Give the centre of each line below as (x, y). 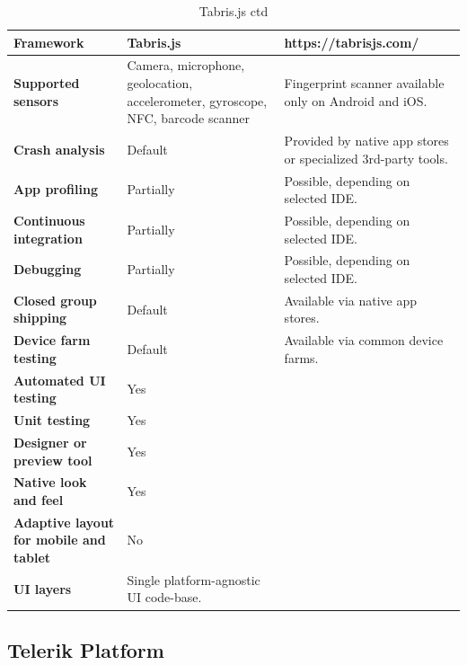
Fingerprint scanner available (364, 83)
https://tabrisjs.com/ (352, 42)
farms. (301, 357)
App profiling (56, 189)
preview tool (53, 460)
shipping (40, 318)
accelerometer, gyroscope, (197, 100)
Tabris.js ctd (233, 11)
